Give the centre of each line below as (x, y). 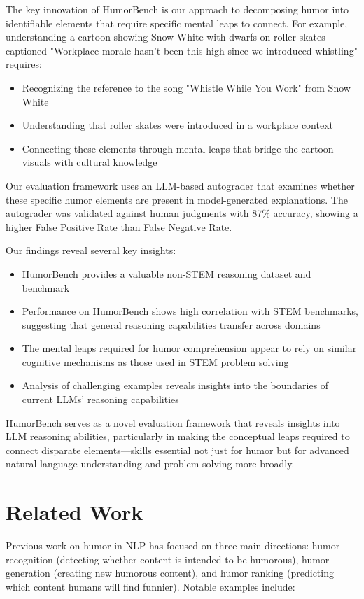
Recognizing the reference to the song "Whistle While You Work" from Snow (186, 87)
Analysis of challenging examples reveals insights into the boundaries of (175, 385)
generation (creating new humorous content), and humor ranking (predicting (170, 573)
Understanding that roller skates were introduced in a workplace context (177, 125)
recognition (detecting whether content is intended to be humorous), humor (168, 559)
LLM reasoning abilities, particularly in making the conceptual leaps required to (178, 436)
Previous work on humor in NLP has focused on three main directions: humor (173, 545)
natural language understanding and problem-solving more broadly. (150, 464)
